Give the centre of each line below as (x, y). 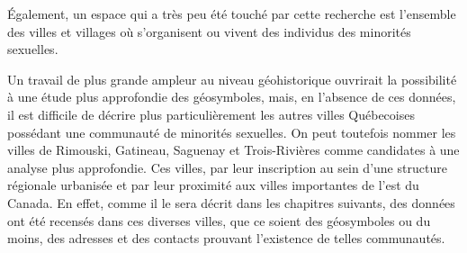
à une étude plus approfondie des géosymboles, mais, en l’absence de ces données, (232, 97)
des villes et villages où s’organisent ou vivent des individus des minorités (209, 31)
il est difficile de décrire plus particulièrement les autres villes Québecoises (211, 114)
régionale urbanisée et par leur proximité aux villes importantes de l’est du (213, 185)
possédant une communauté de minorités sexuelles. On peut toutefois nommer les (232, 132)
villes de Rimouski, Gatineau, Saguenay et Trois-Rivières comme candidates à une (233, 150)
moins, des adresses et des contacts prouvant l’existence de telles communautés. (226, 238)
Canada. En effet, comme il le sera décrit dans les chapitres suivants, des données (231, 202)
